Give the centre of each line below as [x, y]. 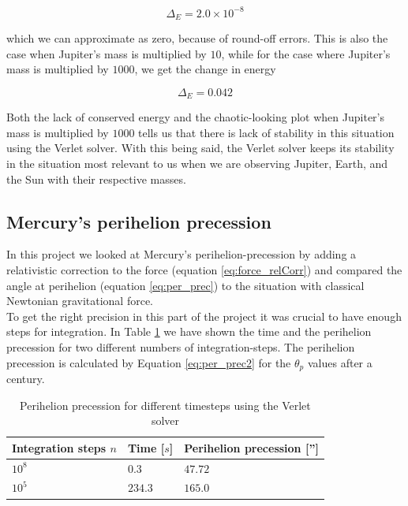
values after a [340, 362]
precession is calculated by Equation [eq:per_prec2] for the [149, 362]
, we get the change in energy [205, 69]
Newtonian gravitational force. [80, 301]
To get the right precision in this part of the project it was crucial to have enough [204, 316]
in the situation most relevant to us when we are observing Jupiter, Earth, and [197, 163]
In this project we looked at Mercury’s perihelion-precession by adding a [182, 254]
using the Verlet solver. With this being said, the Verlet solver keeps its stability [200, 148]
